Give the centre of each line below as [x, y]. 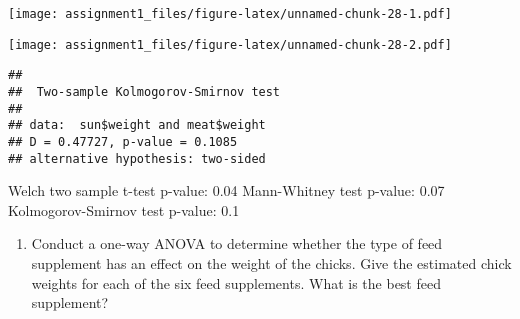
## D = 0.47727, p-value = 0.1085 [123, 141]
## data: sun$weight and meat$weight [137, 125]
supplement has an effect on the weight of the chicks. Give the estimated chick [271, 263]
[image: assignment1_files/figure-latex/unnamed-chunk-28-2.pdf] [230, 44]
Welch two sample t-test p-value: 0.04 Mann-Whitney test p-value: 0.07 [226, 190]
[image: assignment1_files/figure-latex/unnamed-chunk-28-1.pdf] [230, 14]
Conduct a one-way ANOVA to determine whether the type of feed [237, 243]
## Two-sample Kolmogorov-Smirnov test [144, 91]
